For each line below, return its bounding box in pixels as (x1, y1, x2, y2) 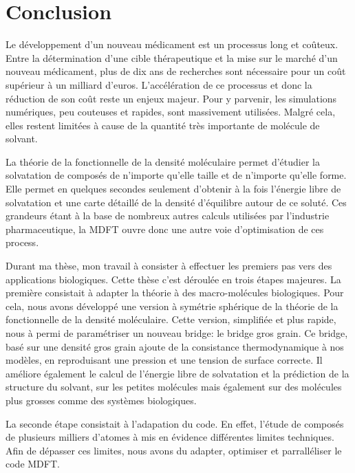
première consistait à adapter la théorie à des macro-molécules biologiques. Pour (6, 285, 344, 300)
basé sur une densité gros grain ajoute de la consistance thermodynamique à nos (6, 339, 344, 353)
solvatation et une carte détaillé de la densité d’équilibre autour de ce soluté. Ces (6, 195, 347, 209)
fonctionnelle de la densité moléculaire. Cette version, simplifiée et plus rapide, (6, 312, 336, 327)
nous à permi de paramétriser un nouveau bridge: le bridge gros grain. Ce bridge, (6, 326, 348, 340)
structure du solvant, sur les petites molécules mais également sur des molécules (6, 379, 342, 394)
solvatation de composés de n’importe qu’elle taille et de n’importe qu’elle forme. (6, 168, 347, 182)
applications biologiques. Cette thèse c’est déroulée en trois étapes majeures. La (6, 272, 341, 286)
